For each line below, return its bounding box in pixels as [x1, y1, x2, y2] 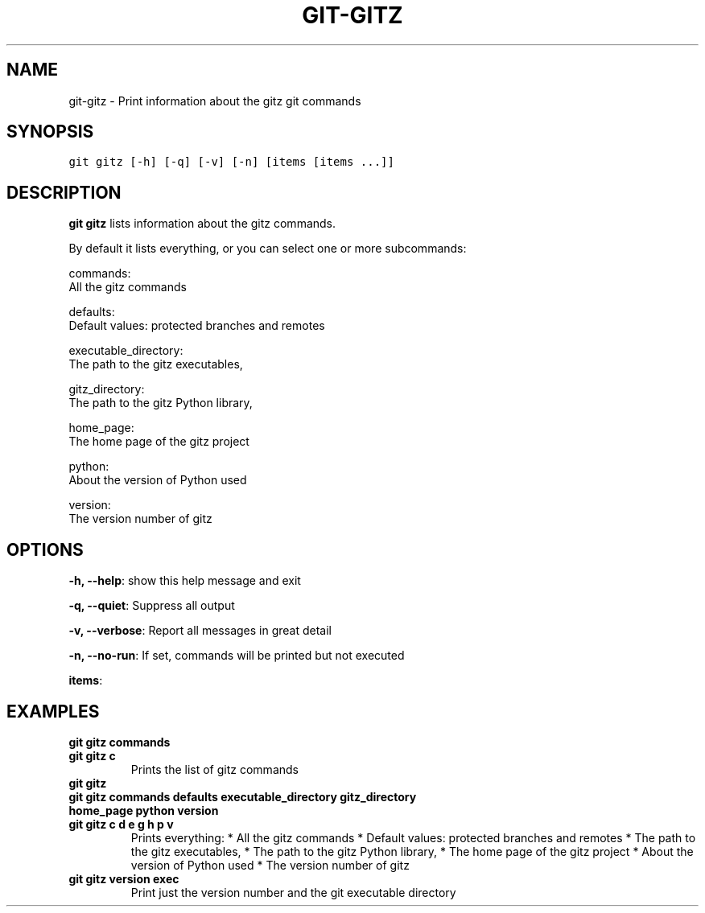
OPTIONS [6, 539, 84, 560]
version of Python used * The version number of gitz [130, 857, 410, 872]
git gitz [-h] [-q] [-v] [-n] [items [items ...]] [68, 155, 394, 169]
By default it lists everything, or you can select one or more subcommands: [68, 241, 467, 256]
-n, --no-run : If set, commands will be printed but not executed [68, 648, 405, 663]
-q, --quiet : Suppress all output [68, 598, 235, 613]
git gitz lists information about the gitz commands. [68, 216, 336, 231]
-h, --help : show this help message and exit [68, 574, 301, 588]
